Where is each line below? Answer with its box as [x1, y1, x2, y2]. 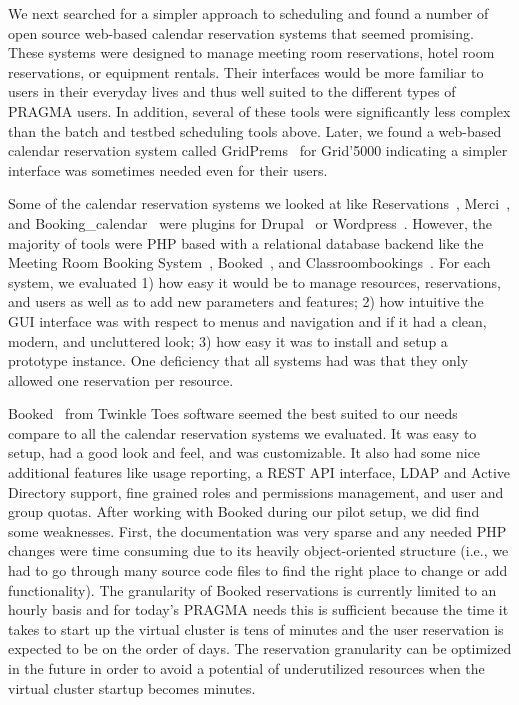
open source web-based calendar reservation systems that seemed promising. [8, 22, 474, 43]
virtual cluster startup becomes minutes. [8, 677, 256, 698]
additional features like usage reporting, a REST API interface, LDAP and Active [8, 462, 510, 483]
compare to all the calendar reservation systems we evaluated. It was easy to [8, 422, 477, 443]
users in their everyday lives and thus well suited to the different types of [8, 81, 456, 102]
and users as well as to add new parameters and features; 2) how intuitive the [8, 291, 484, 312]
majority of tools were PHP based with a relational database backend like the [8, 232, 484, 253]
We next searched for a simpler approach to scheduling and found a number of [8, 3, 489, 23]
